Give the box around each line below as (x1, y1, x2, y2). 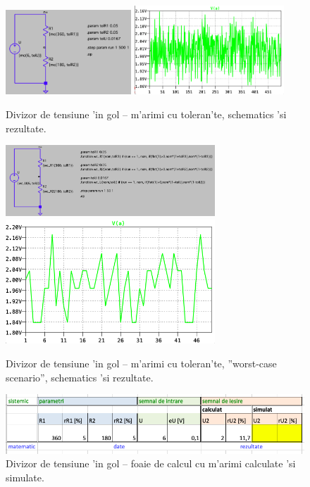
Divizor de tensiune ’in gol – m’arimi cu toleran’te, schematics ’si (6, 107, 287, 122)
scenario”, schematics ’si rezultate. (6, 369, 154, 384)
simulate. (6, 469, 44, 484)
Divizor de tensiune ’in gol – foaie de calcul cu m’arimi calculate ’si (6, 456, 296, 471)
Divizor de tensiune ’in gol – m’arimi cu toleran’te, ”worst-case (6, 356, 277, 371)
